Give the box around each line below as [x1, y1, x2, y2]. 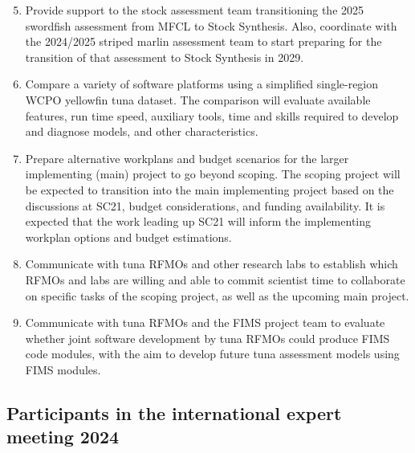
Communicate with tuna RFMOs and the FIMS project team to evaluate [25, 314, 385, 331]
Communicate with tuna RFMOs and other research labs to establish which [25, 255, 398, 272]
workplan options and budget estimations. [25, 228, 232, 245]
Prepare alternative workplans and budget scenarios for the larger [25, 149, 349, 166]
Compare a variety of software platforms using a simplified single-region [25, 75, 379, 92]
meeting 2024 [6, 424, 120, 449]
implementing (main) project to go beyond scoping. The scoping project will [25, 165, 401, 182]
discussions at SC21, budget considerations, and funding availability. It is [25, 197, 385, 214]
